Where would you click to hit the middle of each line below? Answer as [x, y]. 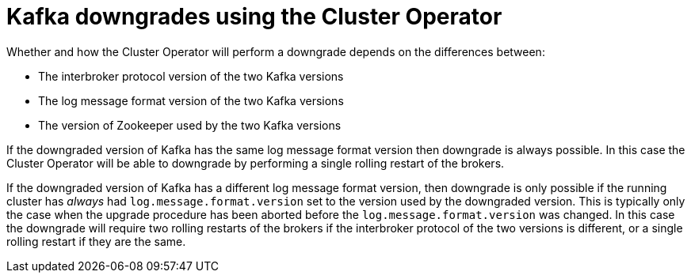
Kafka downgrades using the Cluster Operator [254, 17]
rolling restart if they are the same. [96, 241]
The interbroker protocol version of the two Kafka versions [191, 76]
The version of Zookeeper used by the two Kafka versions [190, 125]
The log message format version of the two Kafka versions [191, 100]
